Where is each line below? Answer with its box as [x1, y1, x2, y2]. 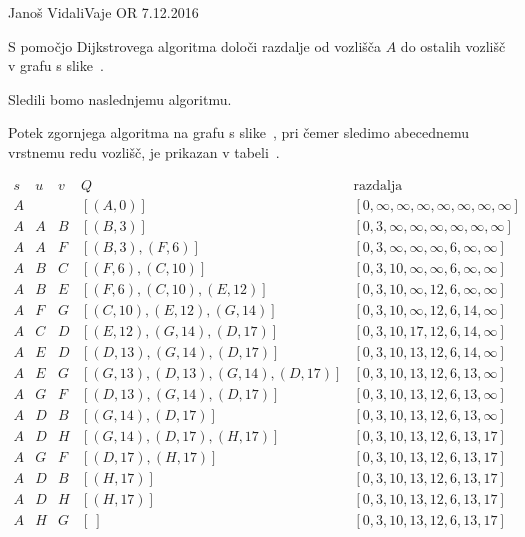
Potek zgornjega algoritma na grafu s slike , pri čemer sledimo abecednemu [8, 122, 470, 143]
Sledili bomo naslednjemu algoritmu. [8, 88, 232, 109]
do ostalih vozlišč [400, 35, 506, 56]
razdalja [353, 178, 403, 193]
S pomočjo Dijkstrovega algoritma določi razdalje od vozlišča [8, 35, 382, 56]
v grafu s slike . [8, 55, 104, 76]
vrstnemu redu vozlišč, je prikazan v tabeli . [8, 141, 280, 162]
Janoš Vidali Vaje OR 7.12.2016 [8, 2, 199, 22]
